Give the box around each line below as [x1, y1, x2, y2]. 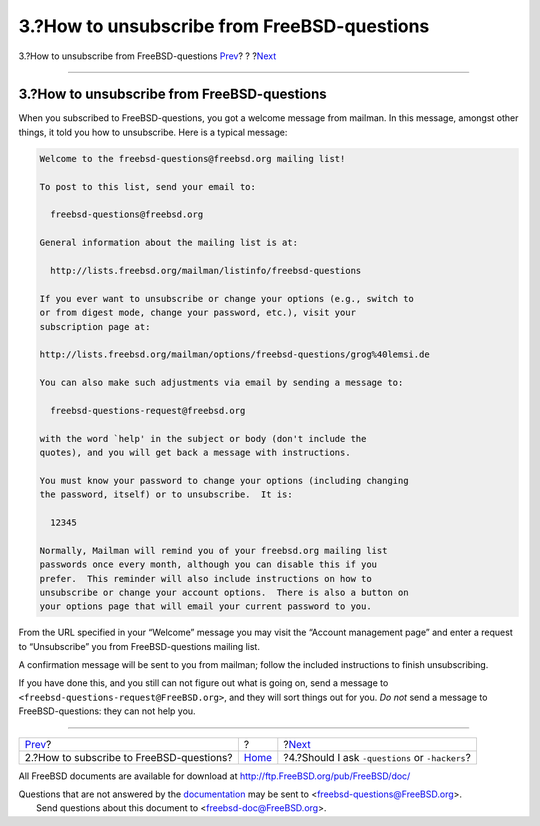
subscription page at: [39, 321, 151, 332]
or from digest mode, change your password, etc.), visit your [39, 307, 357, 319]
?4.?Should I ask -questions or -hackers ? [283, 750, 472, 764]
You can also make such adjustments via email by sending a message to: [39, 377, 404, 389]
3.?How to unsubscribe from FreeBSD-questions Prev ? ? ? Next [18, 50, 277, 62]
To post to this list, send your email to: [39, 181, 257, 192]
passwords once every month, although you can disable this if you [39, 559, 378, 570]
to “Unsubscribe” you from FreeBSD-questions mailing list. [18, 640, 260, 652]
